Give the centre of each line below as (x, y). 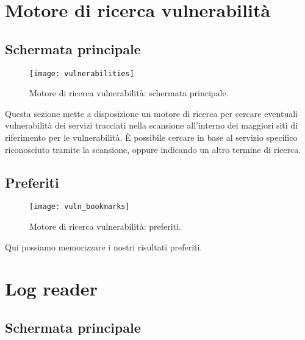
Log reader (51, 289)
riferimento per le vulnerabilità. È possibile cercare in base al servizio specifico (151, 137)
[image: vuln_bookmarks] (80, 207)
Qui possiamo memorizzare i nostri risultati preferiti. (104, 246)
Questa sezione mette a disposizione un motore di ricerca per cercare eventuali (151, 113)
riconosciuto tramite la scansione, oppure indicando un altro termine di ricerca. (153, 149)
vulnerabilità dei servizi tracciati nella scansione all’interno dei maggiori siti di (152, 125)
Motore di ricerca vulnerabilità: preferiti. (105, 226)
